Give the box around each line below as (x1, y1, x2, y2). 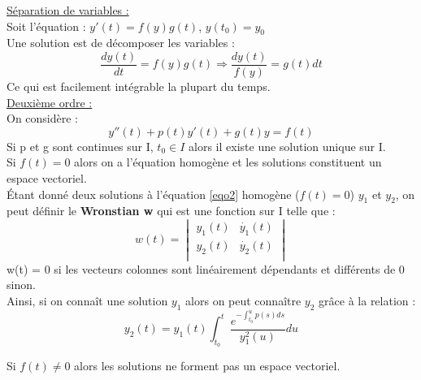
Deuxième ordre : (7, 93, 93, 110)
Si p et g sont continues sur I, (7, 137, 154, 154)
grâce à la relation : (319, 292, 416, 309)
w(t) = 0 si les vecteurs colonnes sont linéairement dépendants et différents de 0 (7, 260, 405, 277)
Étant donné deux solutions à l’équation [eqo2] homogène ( (7, 185, 300, 202)
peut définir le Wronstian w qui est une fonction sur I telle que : (7, 202, 336, 219)
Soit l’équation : (7, 17, 86, 34)
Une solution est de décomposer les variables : (7, 34, 235, 51)
